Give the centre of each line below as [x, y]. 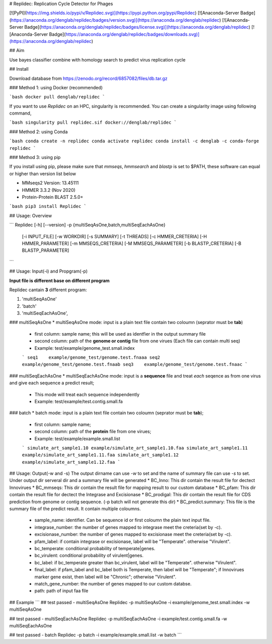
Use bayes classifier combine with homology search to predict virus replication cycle [97, 60]
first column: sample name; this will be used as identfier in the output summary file [120, 334]
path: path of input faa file [61, 591]
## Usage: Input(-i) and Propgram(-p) [49, 271]
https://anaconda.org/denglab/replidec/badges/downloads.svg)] [133, 34]
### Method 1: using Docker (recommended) [56, 87]
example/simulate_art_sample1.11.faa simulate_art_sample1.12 [100, 455]
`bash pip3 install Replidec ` [48, 206]
